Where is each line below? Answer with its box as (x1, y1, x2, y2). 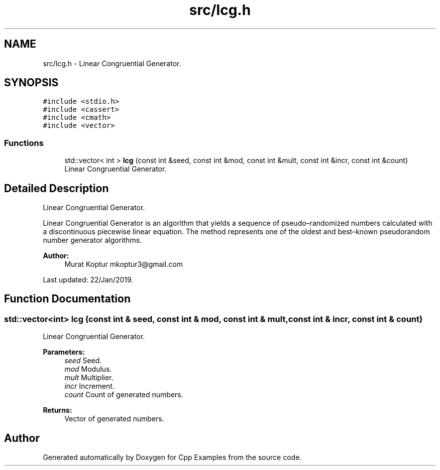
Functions (4, 137, 44, 148)
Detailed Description (4, 182, 109, 195)
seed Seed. (64, 356, 102, 365)
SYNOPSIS (4, 76, 59, 89)
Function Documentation (4, 292, 131, 305)
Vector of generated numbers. (64, 414, 164, 423)
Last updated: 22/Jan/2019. (43, 275, 134, 284)
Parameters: (43, 348, 85, 357)
